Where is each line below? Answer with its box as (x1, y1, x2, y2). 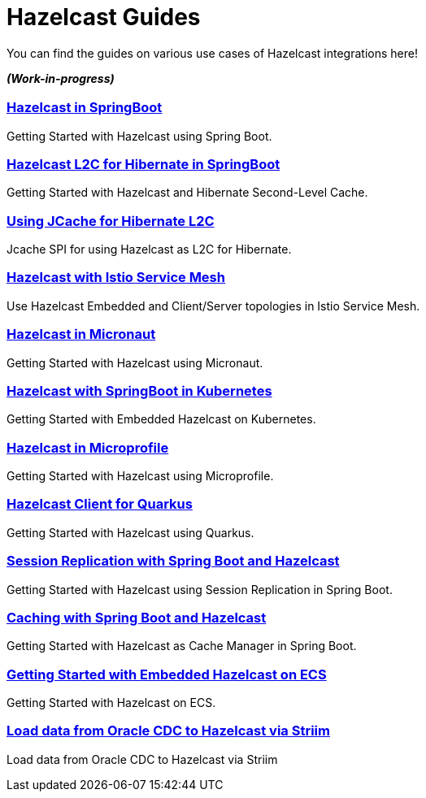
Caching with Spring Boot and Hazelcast (7, 609, 267, 626)
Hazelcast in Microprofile (7, 439, 169, 456)
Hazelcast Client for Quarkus (7, 496, 193, 513)
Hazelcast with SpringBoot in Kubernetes (7, 382, 272, 399)
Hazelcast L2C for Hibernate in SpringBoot (7, 155, 280, 172)
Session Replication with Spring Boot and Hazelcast (7, 553, 340, 570)
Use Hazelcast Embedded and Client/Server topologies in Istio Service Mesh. (7, 298, 420, 313)
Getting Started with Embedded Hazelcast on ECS (7, 666, 327, 683)
